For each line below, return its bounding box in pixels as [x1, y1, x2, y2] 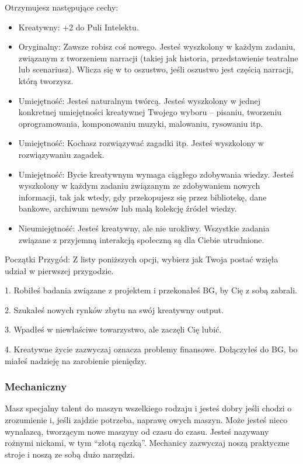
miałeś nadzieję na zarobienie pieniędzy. [5, 354, 147, 366]
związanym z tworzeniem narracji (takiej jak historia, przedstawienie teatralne [18, 51, 298, 64]
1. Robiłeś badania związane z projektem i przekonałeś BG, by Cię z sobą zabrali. [5, 284, 297, 296]
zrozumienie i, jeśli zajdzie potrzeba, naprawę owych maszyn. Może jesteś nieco [5, 414, 288, 426]
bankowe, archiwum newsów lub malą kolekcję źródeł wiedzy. [18, 202, 237, 214]
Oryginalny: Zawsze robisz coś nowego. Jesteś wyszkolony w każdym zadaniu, [18, 40, 295, 53]
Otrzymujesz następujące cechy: [5, 1, 119, 13]
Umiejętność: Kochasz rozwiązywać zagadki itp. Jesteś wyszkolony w [18, 137, 264, 149]
